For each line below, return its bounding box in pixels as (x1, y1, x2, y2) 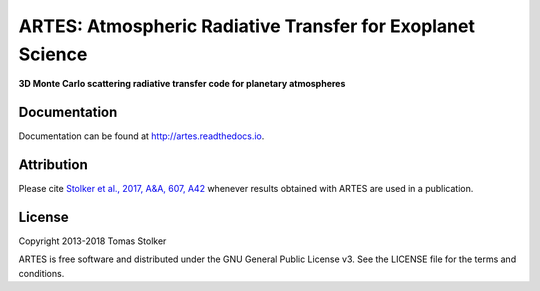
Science (18, 43, 88, 65)
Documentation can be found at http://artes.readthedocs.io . (18, 130, 265, 142)
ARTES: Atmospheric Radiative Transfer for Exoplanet (18, 15, 475, 37)
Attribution (18, 156, 89, 174)
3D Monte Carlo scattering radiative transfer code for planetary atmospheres (18, 78, 346, 90)
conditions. (18, 267, 65, 279)
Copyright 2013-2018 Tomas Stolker (18, 235, 167, 247)
